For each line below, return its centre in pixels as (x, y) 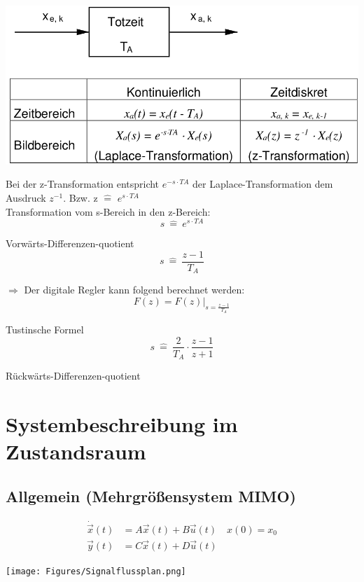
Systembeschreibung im (122, 423)
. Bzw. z (80, 198)
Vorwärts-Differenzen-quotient (70, 243)
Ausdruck (26, 198)
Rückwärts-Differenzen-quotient (73, 376)
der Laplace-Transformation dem (263, 184)
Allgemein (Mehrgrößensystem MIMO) (151, 496)
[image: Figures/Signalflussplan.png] (96, 572)
